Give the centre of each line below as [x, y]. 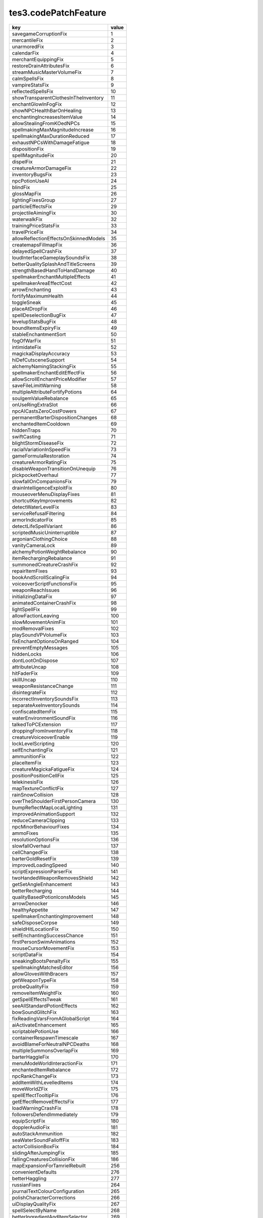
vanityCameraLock [34, 545]
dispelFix [22, 162]
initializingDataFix [32, 596]
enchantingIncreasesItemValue [47, 117]
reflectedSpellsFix [33, 91]
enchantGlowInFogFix [37, 104]
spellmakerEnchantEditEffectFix [48, 373]
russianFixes [26, 1185]
